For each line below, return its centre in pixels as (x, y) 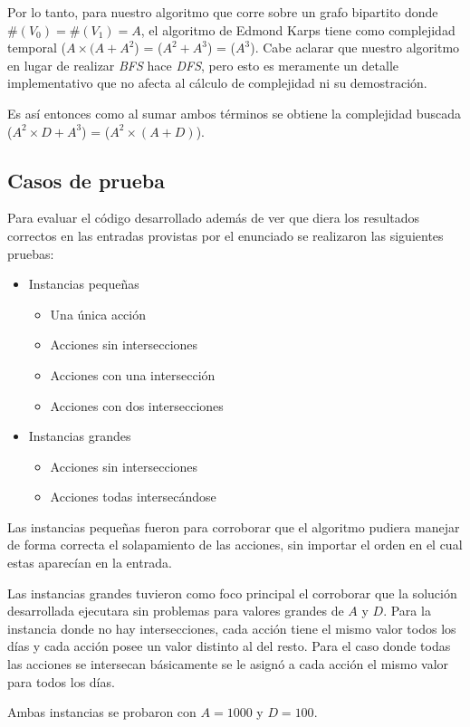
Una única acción (98, 314)
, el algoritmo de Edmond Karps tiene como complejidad (298, 29)
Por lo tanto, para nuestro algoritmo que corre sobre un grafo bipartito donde (223, 12)
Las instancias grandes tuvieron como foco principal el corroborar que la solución (232, 593)
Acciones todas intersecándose (133, 497)
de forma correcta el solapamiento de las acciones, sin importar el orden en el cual (235, 545)
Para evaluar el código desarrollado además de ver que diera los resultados (214, 218)
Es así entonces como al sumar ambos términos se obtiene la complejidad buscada (234, 113)
